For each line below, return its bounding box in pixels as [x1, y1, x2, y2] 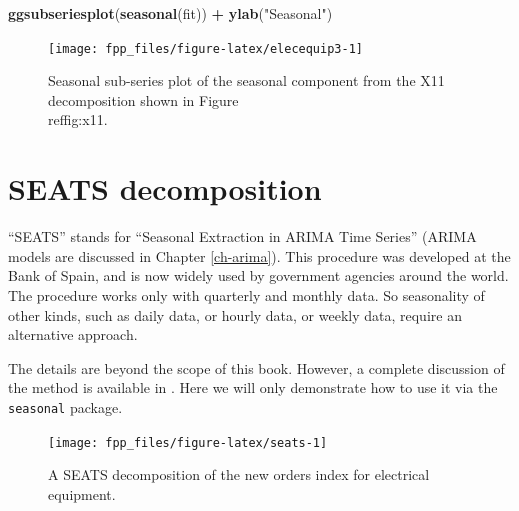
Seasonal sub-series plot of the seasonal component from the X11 [48, 70, 445, 91]
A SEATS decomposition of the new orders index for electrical [48, 464, 430, 485]
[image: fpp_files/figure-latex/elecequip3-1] [48, 41, 363, 56]
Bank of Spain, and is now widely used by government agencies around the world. [8, 265, 509, 286]
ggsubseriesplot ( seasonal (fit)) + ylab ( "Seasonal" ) [8, 3, 333, 23]
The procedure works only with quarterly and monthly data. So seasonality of [8, 284, 485, 305]
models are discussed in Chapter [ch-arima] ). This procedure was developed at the [8, 245, 511, 266]
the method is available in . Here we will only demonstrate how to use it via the [8, 377, 498, 398]
